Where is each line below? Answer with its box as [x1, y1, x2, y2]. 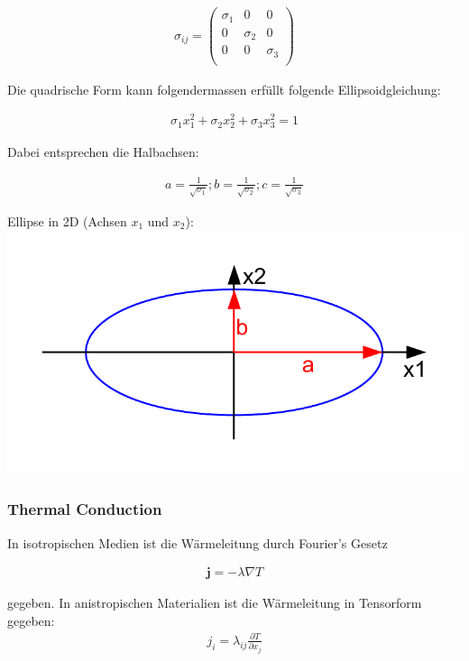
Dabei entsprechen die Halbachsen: [7, 142, 199, 161]
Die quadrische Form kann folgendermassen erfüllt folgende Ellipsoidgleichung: [7, 79, 441, 98]
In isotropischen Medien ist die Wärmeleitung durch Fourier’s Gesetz [7, 533, 388, 552]
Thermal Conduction [7, 498, 162, 520]
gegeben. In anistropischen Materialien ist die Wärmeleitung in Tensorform [7, 593, 422, 612]
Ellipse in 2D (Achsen [7, 211, 127, 230]
